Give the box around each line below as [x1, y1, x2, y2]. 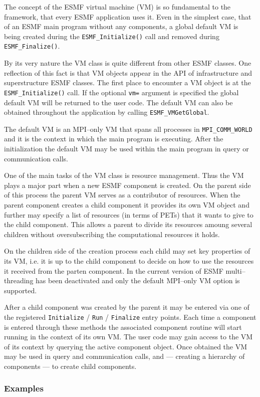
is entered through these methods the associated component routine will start [4, 321, 242, 332]
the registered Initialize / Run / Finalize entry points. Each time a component [4, 311, 256, 322]
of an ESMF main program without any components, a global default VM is [4, 21, 238, 32]
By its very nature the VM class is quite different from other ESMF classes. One [4, 58, 251, 68]
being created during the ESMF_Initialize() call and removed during [4, 31, 219, 41]
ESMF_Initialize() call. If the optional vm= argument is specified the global [4, 87, 239, 97]
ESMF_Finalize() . [4, 41, 60, 51]
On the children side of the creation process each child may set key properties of [4, 246, 250, 256]
